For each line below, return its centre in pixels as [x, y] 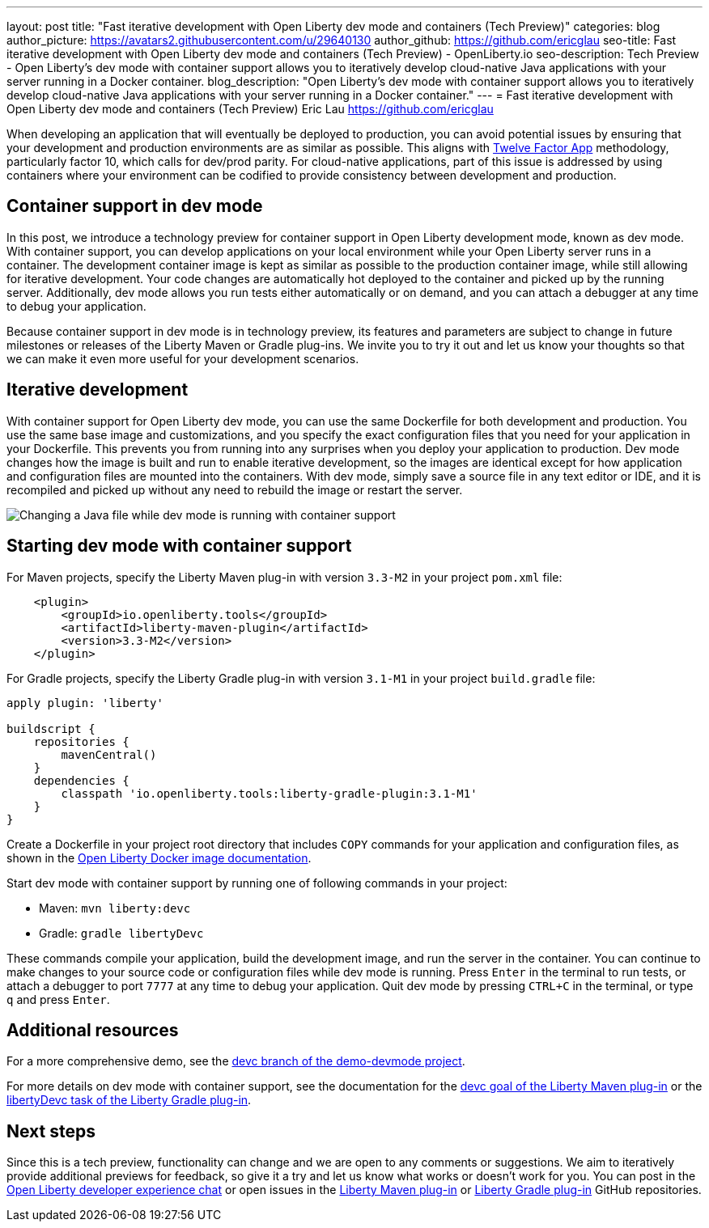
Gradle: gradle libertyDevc [121, 933]
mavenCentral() [109, 754]
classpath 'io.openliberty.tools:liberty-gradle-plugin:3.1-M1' [269, 793]
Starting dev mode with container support [179, 546]
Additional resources [93, 1030]
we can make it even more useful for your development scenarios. [183, 358]
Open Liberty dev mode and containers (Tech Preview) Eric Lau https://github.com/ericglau [250, 109]
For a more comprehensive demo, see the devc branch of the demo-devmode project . [236, 1061]
